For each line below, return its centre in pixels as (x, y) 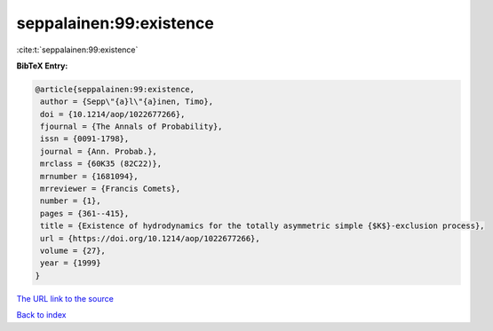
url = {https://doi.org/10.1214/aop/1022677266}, (151, 238)
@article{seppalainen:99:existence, (115, 89)
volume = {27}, (73, 251)
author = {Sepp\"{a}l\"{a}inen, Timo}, (127, 102)
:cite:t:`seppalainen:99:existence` (77, 50)
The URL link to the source (65, 298)
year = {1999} (71, 263)
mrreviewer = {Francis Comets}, (111, 189)
